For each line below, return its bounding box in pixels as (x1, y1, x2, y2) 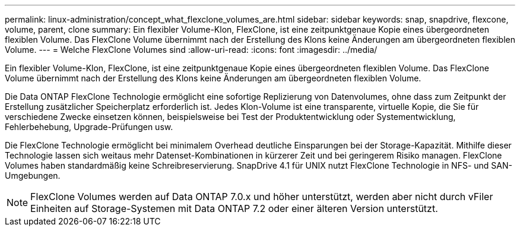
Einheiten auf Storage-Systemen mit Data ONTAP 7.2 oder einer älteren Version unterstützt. (30, 202, 438, 214)
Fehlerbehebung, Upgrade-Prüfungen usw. (5, 122, 173, 132)
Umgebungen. (5, 170, 61, 181)
